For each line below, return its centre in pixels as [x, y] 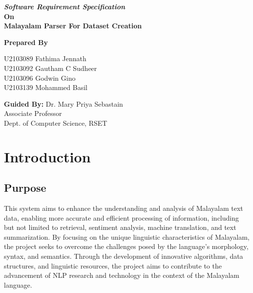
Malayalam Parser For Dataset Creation [73, 26]
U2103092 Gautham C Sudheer [51, 68]
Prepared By [26, 42]
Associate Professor [33, 113]
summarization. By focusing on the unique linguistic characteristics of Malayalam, [127, 237]
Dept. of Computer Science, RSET [56, 123]
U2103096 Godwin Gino [40, 78]
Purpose [25, 188]
